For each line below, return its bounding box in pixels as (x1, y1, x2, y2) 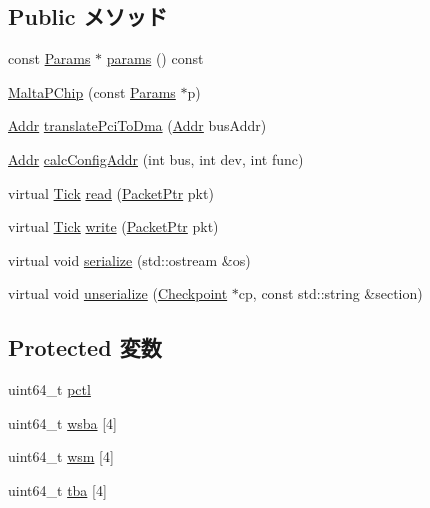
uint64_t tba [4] (8, 479, 107, 500)
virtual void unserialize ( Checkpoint (8, 283, 228, 304)
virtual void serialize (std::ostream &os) (8, 249, 251, 270)
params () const (106, 48, 204, 69)
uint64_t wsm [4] (8, 446, 114, 467)
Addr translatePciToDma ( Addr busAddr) (8, 115, 267, 136)
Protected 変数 (8, 332, 162, 363)
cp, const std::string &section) (238, 283, 423, 304)
